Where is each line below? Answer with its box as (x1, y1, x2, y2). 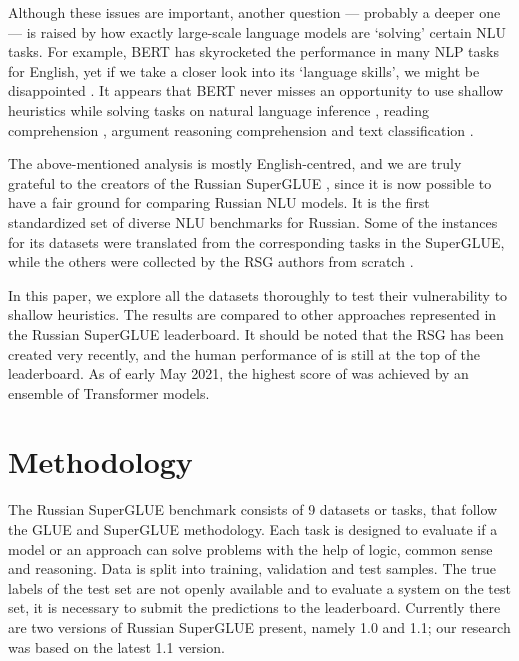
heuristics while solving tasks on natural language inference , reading (8, 99, 429, 120)
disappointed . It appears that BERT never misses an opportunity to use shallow (8, 80, 504, 101)
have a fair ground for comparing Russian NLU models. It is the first (8, 192, 430, 213)
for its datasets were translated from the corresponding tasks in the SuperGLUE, (8, 231, 505, 252)
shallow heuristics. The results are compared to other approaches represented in (8, 304, 497, 325)
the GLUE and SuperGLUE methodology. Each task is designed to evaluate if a (8, 519, 498, 539)
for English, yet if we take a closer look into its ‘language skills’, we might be (8, 60, 480, 81)
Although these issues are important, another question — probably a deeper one (8, 2, 501, 22)
